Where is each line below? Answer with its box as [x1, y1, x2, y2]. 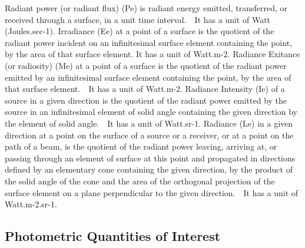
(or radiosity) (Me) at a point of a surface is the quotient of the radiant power [5, 59, 287, 71]
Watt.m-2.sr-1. [5, 198, 57, 210]
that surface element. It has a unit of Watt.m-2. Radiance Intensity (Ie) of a [5, 82, 285, 95]
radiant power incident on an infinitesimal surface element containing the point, [5, 36, 292, 48]
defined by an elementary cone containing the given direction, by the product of [5, 163, 293, 176]
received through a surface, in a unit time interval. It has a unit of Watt [5, 13, 271, 25]
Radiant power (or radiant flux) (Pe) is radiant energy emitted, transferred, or [5, 2, 288, 14]
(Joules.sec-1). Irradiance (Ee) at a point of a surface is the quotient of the [5, 25, 274, 37]
